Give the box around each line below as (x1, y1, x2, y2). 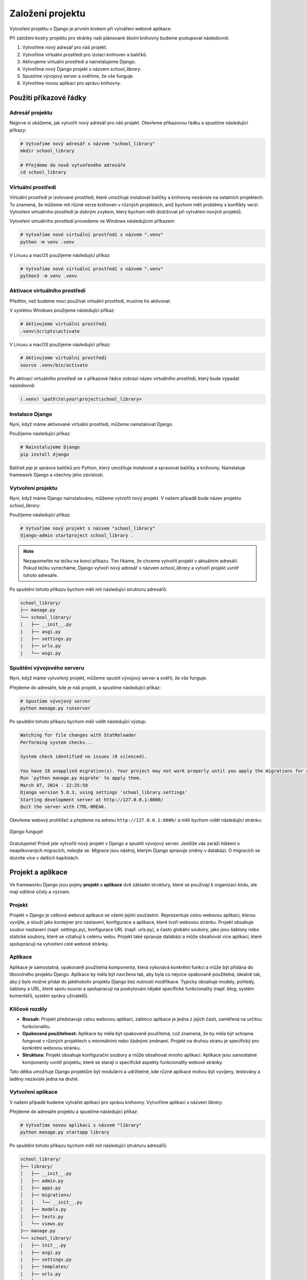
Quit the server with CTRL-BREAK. (20, 804, 107, 810)
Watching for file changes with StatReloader (20, 732, 137, 738)
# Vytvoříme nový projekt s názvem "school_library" (20, 525, 156, 531)
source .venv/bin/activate (20, 362, 88, 368)
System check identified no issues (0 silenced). (20, 754, 147, 760)
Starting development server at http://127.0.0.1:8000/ (20, 797, 164, 802)
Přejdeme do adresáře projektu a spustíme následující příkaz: (9, 1108, 139, 1115)
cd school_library (20, 169, 67, 175)
